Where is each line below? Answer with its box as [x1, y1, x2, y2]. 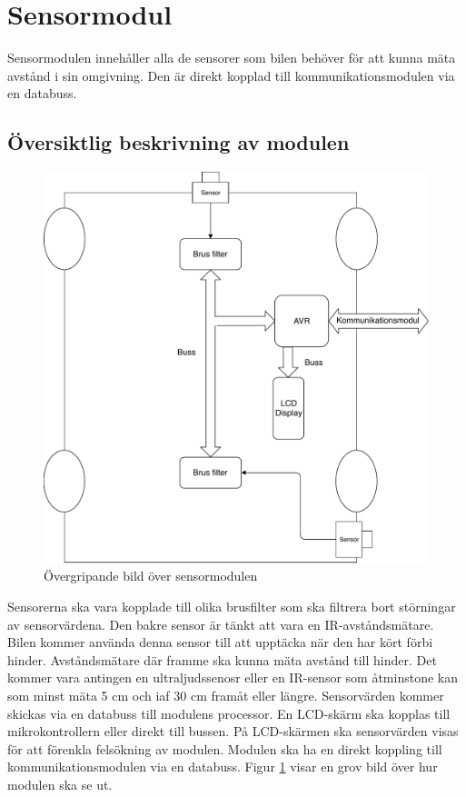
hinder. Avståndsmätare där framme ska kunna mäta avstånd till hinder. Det [7, 650, 437, 669]
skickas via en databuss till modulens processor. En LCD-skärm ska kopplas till [7, 703, 451, 722]
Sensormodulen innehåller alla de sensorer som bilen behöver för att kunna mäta [7, 48, 456, 67]
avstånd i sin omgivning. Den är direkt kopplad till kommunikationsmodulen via [7, 65, 455, 85]
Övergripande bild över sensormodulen [44, 566, 258, 585]
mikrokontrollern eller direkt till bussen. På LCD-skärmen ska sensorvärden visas [7, 722, 459, 741]
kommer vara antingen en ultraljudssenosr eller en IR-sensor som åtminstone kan [7, 668, 458, 687]
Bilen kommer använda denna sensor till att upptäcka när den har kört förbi [7, 633, 433, 652]
